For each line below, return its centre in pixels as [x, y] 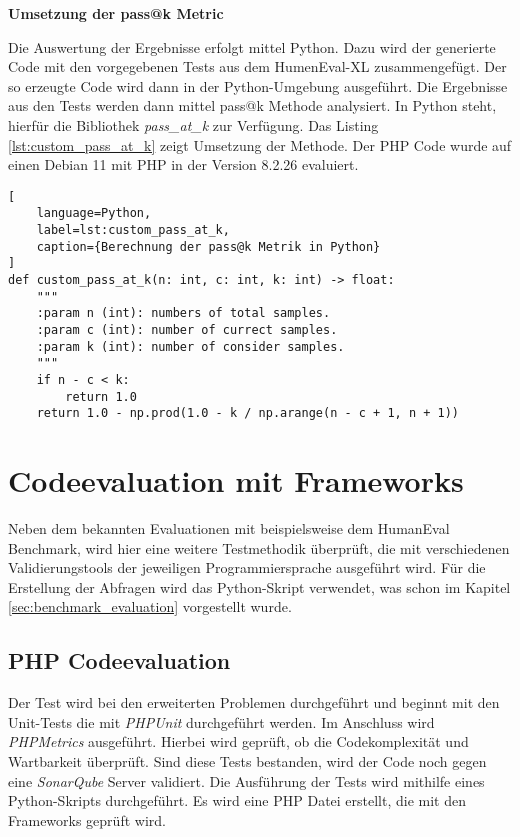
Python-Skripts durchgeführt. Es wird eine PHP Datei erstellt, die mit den [237, 800]
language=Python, [94, 213]
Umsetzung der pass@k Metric [116, 13]
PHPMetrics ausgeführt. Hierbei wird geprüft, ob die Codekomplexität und [238, 741]
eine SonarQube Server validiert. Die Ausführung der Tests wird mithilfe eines [246, 780]
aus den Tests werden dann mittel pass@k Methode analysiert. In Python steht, [252, 105]
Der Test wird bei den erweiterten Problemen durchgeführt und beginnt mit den [254, 702]
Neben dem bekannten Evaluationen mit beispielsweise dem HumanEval [229, 528]
